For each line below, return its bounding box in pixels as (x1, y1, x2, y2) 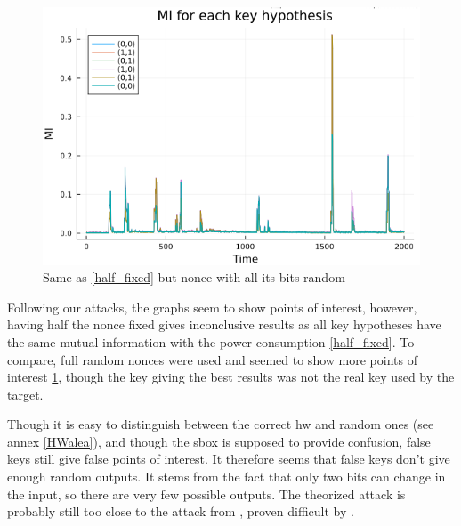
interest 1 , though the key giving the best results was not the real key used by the (7, 368, 455, 386)
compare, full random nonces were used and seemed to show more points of (7, 350, 417, 368)
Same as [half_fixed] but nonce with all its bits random (43, 268, 345, 287)
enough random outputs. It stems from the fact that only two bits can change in (7, 467, 446, 486)
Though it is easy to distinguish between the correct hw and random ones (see (7, 415, 434, 433)
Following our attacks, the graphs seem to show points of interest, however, (7, 297, 417, 316)
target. (7, 384, 44, 403)
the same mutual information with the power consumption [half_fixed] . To (7, 332, 415, 351)
